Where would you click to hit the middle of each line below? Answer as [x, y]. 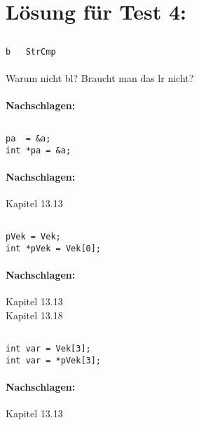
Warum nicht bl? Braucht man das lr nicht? [100, 78]
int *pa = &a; [39, 150]
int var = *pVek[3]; [54, 360]
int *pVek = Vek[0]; [54, 248]
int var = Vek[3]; [48, 348]
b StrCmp [31, 51]
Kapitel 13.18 [34, 315]
